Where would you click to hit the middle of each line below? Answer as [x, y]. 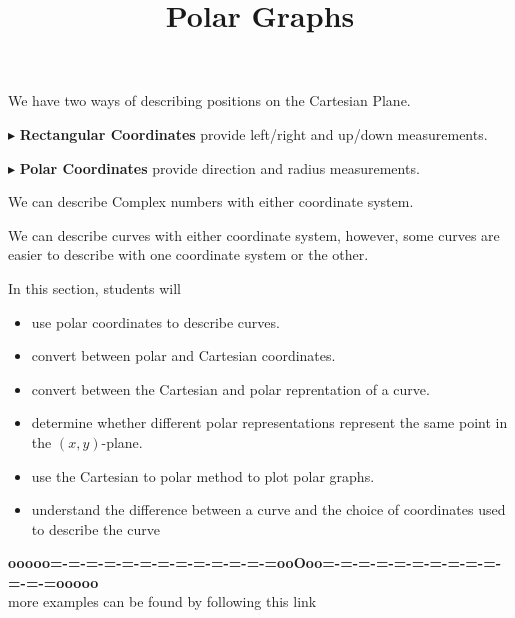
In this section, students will [94, 287]
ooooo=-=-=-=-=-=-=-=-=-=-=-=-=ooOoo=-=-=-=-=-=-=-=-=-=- [255, 562]
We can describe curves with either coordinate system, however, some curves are [254, 234]
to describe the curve [95, 528]
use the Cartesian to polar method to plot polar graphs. [203, 475]
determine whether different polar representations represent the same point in [269, 422]
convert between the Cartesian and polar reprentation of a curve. [230, 388]
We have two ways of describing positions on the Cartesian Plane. [209, 100]
